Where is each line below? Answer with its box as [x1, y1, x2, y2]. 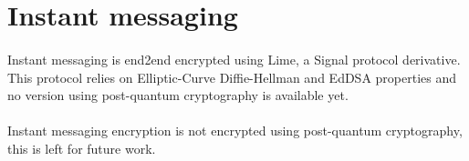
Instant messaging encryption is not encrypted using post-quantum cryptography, [7, 121, 463, 140]
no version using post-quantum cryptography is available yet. [7, 86, 349, 105]
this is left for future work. [7, 138, 156, 157]
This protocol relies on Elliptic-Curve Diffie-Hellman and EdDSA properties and [7, 67, 457, 86]
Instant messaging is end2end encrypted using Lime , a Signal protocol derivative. [7, 49, 461, 68]
